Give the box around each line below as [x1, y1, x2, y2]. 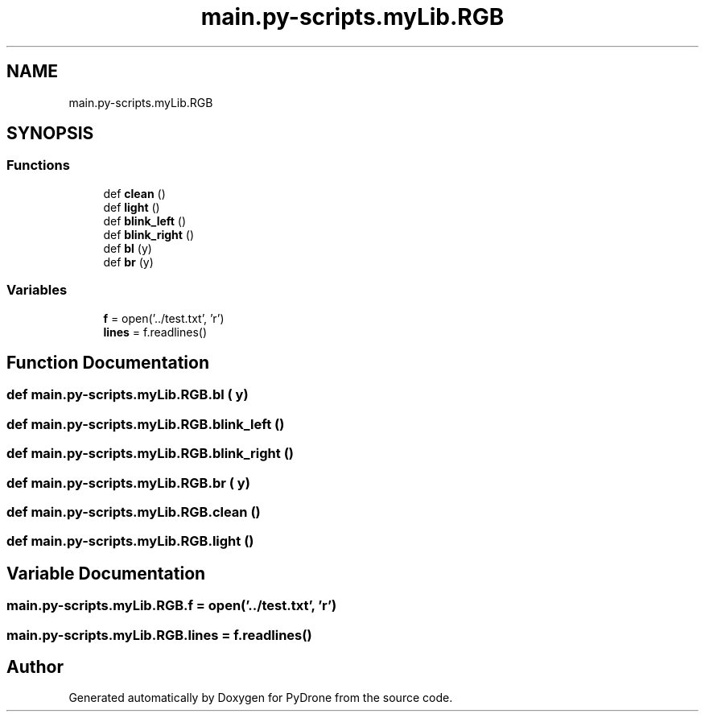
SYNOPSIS [6, 123, 94, 144]
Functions [6, 157, 70, 174]
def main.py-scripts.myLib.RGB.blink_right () [6, 445, 294, 462]
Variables [6, 282, 68, 299]
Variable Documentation [6, 563, 206, 584]
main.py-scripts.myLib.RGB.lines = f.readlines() [6, 626, 312, 643]
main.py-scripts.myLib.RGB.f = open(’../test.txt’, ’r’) [6, 597, 337, 614]
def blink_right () [103, 227, 195, 241]
